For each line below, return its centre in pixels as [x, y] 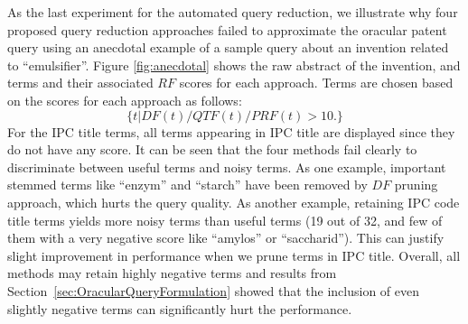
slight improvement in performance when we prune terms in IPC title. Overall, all [234, 255]
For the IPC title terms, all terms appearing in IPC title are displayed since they [231, 131]
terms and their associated [80, 83]
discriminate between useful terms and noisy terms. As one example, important [227, 167]
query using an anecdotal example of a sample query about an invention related [228, 47]
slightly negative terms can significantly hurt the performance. [180, 308]
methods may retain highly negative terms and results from [172, 273]
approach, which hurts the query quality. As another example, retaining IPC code [234, 202]
